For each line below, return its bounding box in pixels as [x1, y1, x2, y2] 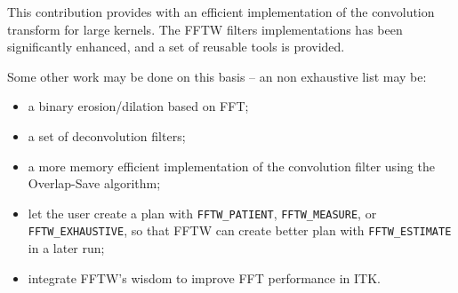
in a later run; [28, 239, 105, 257]
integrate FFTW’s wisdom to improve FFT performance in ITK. [28, 268, 381, 287]
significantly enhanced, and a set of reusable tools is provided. [7, 37, 345, 56]
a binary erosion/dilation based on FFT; [28, 97, 249, 115]
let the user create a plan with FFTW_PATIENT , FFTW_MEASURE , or [28, 203, 377, 222]
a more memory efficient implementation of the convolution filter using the [28, 156, 435, 175]
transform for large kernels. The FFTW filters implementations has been [7, 20, 403, 38]
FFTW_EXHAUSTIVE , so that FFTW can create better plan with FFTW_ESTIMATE [28, 221, 452, 240]
